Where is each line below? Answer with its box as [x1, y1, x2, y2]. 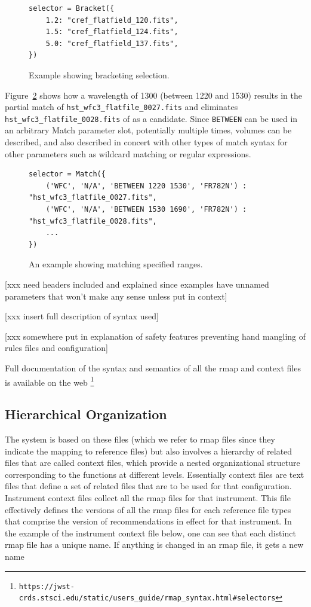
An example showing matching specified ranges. [29, 258, 203, 270]
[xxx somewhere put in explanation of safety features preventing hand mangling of [5, 330, 306, 342]
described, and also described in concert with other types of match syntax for [5, 136, 288, 148]
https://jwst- [19, 582, 75, 591]
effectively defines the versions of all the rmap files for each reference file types [5, 503, 291, 516]
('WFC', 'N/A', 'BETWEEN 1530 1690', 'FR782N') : [45, 205, 247, 214]
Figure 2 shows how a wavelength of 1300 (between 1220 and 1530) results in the [5, 89, 302, 101]
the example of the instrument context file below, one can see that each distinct [5, 526, 296, 539]
